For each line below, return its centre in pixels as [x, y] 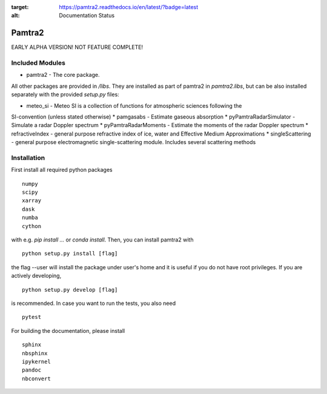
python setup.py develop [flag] [70, 290]
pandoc [32, 370]
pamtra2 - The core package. [63, 75]
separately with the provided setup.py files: [65, 94]
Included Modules [38, 63]
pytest [32, 317]
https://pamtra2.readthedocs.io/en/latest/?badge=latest [129, 7]
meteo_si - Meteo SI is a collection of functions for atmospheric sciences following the [134, 105]
